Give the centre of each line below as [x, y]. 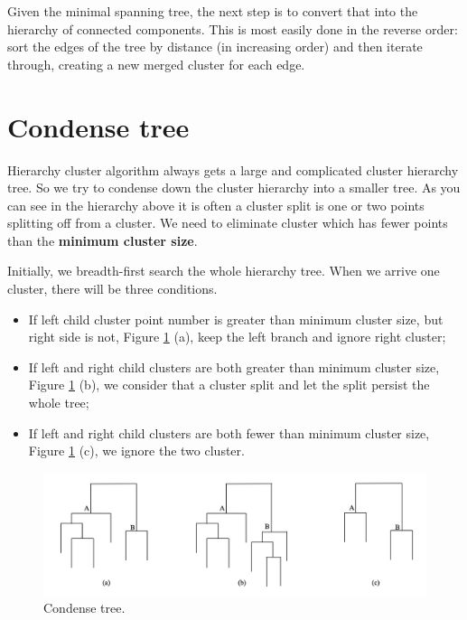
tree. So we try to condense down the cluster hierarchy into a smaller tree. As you [234, 188]
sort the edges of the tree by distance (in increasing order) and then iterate [215, 47]
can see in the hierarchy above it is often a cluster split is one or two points [216, 205]
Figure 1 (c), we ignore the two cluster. [136, 451]
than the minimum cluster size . [103, 240]
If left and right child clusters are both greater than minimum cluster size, [234, 366]
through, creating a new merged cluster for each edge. [156, 64]
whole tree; [59, 403]
